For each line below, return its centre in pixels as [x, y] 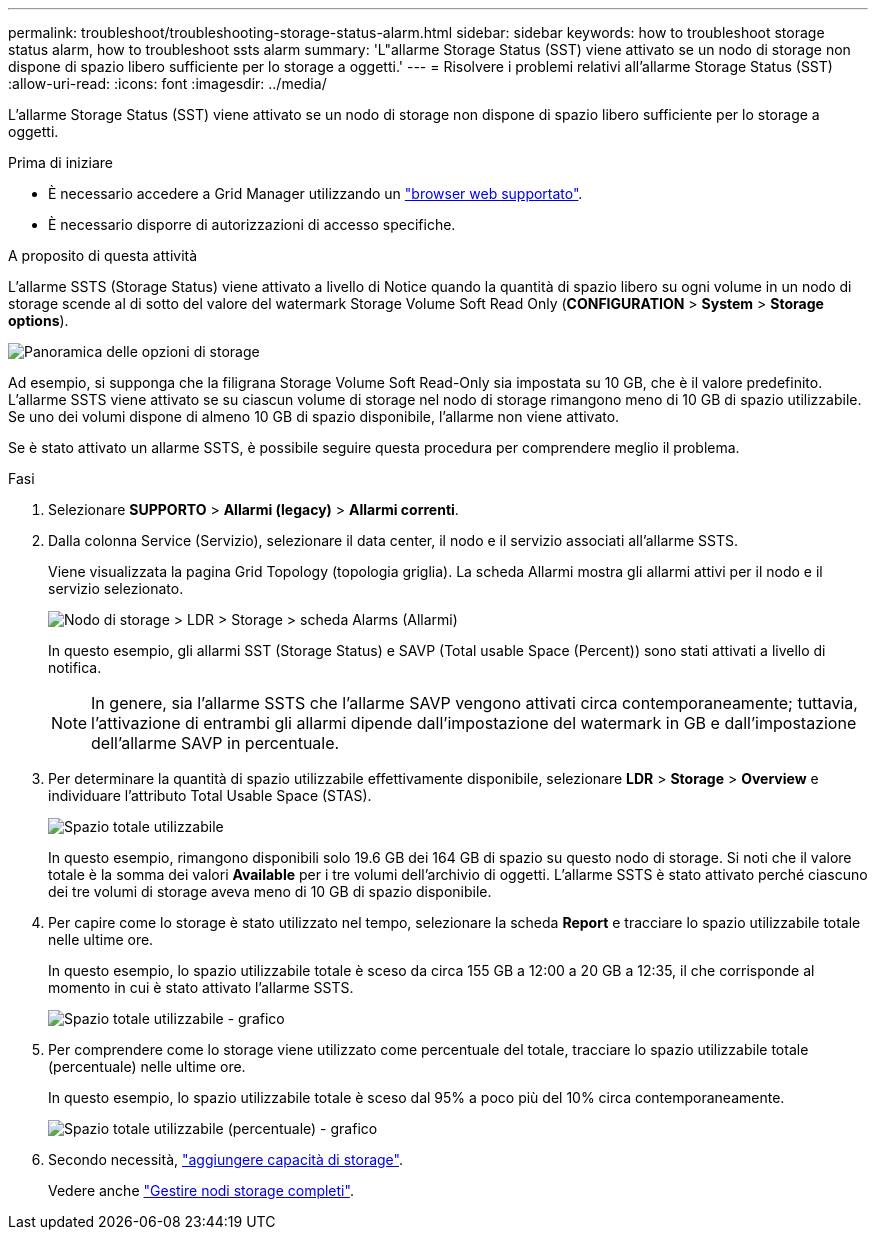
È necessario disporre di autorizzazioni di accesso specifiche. [252, 224]
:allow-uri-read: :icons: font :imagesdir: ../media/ [167, 83]
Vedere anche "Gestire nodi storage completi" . [201, 1190]
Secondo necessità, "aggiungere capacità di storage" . [225, 1159]
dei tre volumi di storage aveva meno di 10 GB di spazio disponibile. [270, 891]
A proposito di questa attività [103, 255]
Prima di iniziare [60, 162]
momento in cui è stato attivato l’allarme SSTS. [201, 987]
